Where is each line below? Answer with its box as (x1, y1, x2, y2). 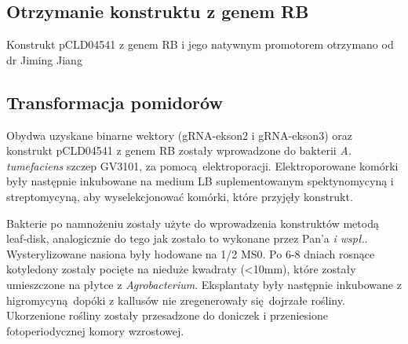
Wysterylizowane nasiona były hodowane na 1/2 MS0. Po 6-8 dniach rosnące (6, 245, 375, 262)
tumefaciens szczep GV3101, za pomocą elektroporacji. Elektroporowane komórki (6, 157, 399, 174)
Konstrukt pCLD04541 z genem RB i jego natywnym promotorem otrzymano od (6, 36, 394, 53)
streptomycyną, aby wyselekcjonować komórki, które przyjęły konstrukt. (6, 188, 353, 204)
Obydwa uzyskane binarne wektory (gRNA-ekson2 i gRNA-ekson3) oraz (6, 126, 352, 143)
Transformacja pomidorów (6, 90, 223, 114)
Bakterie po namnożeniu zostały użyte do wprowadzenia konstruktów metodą (6, 214, 379, 231)
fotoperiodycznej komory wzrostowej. (6, 322, 184, 339)
